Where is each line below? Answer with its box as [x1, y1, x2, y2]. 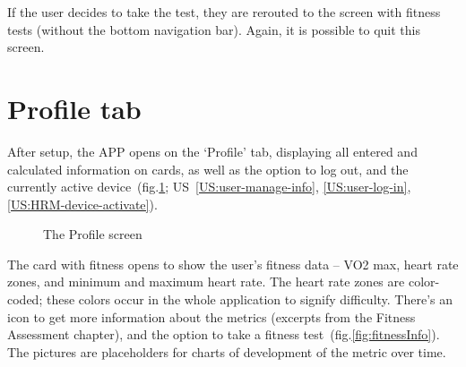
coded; [7, 290, 43, 309]
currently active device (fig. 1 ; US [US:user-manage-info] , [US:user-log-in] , [7, 177, 411, 196]
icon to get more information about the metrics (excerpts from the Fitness [7, 307, 416, 326]
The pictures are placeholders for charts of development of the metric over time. [7, 342, 446, 361]
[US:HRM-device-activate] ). [7, 194, 158, 213]
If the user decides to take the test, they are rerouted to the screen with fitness [7, 3, 441, 21]
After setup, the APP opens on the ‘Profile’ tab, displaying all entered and [7, 141, 418, 160]
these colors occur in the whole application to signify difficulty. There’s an [46, 290, 453, 309]
